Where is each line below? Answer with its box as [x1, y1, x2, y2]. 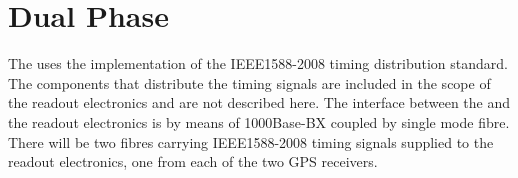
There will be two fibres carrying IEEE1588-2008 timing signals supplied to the [8, 131, 494, 152]
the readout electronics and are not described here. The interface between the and [8, 92, 511, 113]
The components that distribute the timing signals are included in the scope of [8, 72, 491, 93]
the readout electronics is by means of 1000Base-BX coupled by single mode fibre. [8, 111, 510, 132]
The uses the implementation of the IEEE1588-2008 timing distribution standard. [8, 53, 508, 74]
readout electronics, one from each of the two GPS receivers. [8, 151, 378, 172]
